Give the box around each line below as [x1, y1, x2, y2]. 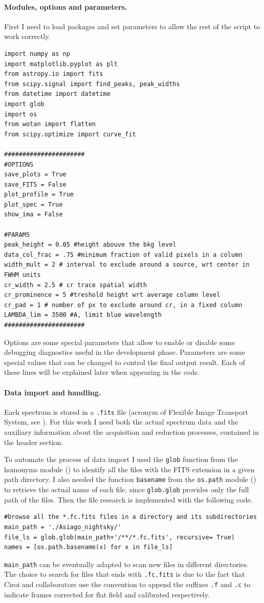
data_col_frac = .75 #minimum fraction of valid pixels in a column [4, 251, 243, 258]
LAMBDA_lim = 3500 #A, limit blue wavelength [4, 311, 162, 319]
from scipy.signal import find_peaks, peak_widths [4, 80, 180, 88]
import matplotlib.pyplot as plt [4, 60, 118, 68]
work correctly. [4, 31, 51, 42]
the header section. [4, 436, 63, 447]
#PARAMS [4, 231, 30, 238]
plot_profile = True [4, 191, 74, 198]
